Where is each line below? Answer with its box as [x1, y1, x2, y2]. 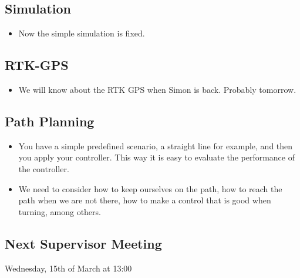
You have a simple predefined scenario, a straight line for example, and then [18, 139, 293, 152]
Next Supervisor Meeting [5, 234, 162, 252]
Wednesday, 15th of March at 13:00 [5, 262, 132, 274]
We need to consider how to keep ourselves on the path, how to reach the [18, 182, 282, 195]
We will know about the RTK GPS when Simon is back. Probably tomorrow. [18, 83, 296, 95]
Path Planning [5, 112, 95, 130]
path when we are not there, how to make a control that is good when [18, 194, 271, 206]
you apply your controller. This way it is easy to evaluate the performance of [18, 151, 295, 163]
